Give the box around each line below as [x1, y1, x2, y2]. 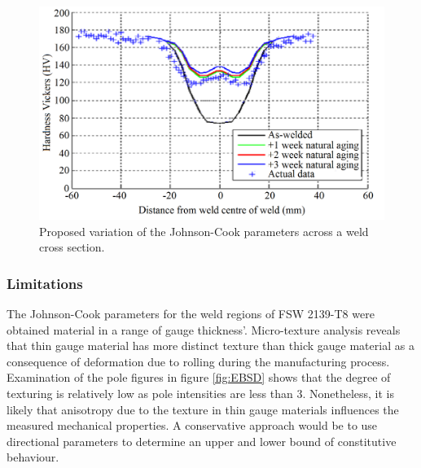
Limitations [7, 273, 83, 293]
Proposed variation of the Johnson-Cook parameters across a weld [39, 222, 369, 239]
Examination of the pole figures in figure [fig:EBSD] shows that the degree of [7, 369, 391, 386]
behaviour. [7, 448, 59, 466]
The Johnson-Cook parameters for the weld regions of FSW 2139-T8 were [7, 305, 375, 322]
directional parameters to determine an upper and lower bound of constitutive [7, 432, 397, 449]
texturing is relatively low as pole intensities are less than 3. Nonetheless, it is [7, 385, 394, 402]
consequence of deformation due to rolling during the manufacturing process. [7, 352, 390, 370]
